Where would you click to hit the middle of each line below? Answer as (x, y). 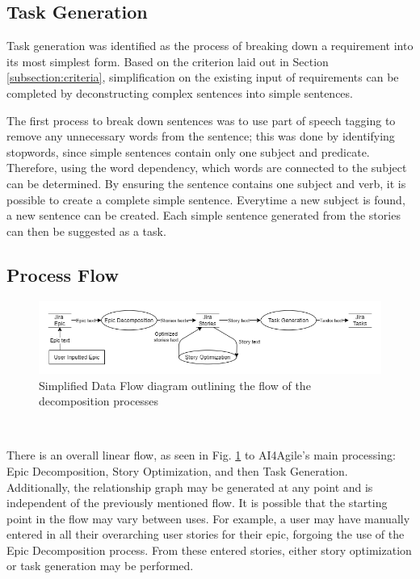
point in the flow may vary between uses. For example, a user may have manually (208, 518)
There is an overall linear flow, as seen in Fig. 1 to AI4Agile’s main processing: (201, 455)
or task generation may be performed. (100, 566)
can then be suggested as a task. (86, 231)
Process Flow (63, 274)
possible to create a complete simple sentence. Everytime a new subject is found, (206, 199)
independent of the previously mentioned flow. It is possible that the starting (197, 503)
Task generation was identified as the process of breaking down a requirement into (210, 46)
